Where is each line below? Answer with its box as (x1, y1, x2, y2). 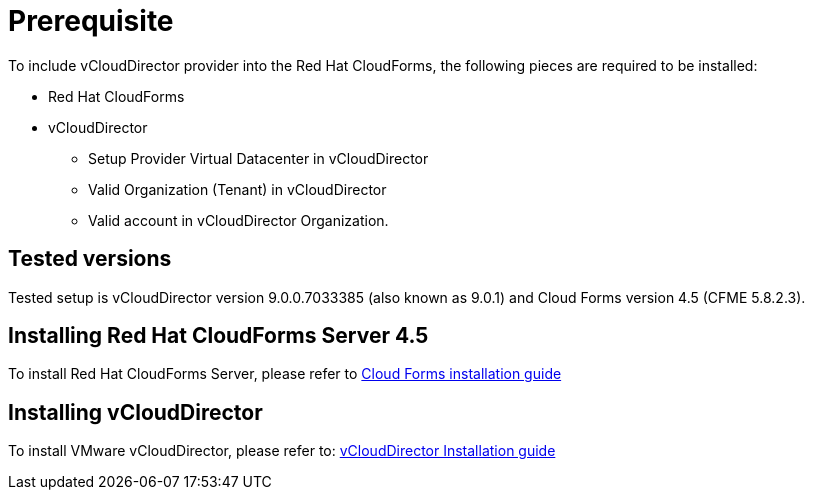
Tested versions (8, 246, 172, 272)
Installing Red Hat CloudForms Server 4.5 (8, 323, 429, 349)
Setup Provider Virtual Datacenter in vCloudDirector (88, 149, 429, 167)
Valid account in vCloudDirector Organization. (88, 211, 389, 229)
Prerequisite (8, 4, 174, 38)
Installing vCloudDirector (8, 399, 263, 425)
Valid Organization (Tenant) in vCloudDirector (88, 180, 387, 198)
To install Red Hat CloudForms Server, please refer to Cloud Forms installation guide (8, 365, 562, 383)
